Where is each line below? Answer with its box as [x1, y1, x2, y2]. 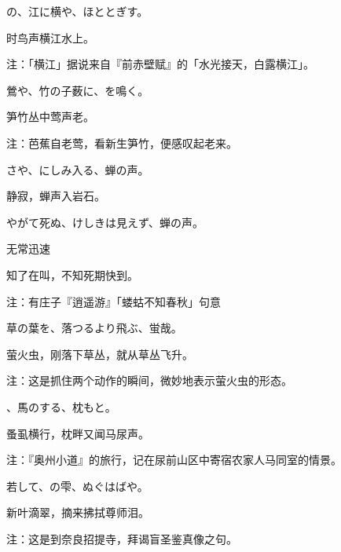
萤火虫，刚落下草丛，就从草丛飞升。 [6, 345, 193, 362]
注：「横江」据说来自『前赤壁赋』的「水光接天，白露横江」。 [6, 56, 314, 72]
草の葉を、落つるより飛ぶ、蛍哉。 [6, 320, 182, 336]
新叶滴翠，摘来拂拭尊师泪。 [6, 504, 149, 521]
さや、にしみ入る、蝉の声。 [6, 161, 149, 177]
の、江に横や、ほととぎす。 [6, 3, 148, 19]
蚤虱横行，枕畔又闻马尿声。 [6, 425, 149, 441]
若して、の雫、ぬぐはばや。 [6, 477, 148, 494]
